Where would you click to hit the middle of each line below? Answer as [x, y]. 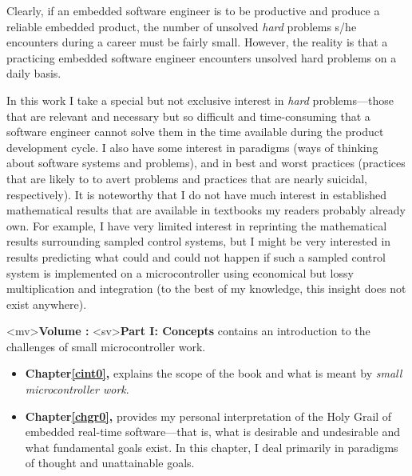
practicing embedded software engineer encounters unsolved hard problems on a [202, 57]
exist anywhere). [47, 304]
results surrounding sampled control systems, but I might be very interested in [199, 241]
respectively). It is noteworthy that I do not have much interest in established [197, 194]
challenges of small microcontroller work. [106, 346]
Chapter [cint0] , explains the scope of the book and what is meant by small [214, 373]
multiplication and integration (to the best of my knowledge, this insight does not [206, 288]
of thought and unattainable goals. [110, 463]
